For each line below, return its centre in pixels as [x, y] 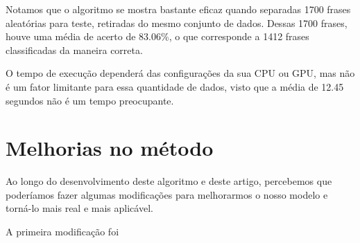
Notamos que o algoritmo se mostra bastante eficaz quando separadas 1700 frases [178, 9]
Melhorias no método [110, 148]
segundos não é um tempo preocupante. [90, 100]
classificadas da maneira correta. [74, 49]
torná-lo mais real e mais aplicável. [79, 208]
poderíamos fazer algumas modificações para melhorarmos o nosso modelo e [167, 194]
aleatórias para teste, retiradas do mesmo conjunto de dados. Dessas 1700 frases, [177, 22]
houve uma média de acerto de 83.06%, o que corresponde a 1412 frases [157, 36]
